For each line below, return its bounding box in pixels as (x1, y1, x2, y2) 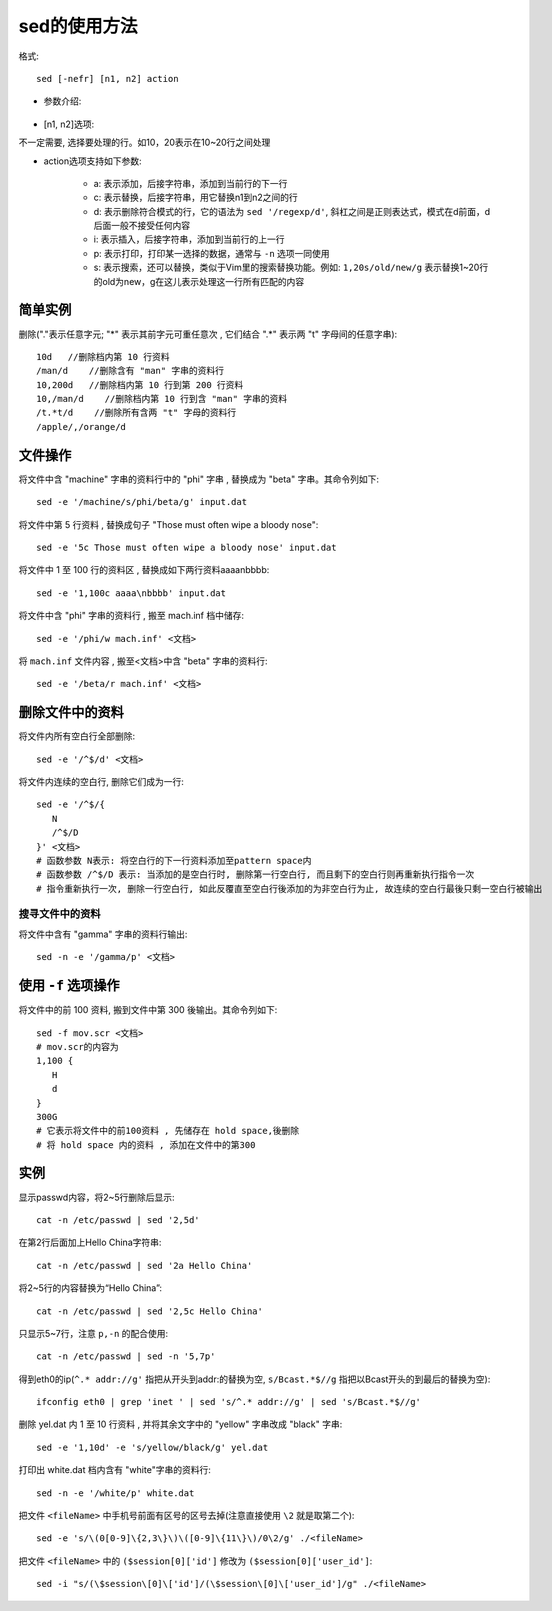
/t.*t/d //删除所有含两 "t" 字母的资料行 (36, 407, 237, 419)
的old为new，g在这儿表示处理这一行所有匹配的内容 (93, 275, 305, 287)
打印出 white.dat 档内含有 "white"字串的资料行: (18, 1464, 212, 1476)
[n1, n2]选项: (43, 118, 95, 130)
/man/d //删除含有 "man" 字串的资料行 (36, 365, 225, 377)
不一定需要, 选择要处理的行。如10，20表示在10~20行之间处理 (18, 136, 271, 149)
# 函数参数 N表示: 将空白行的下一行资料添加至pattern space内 (36, 855, 312, 866)
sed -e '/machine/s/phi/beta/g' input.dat (36, 496, 248, 508)
